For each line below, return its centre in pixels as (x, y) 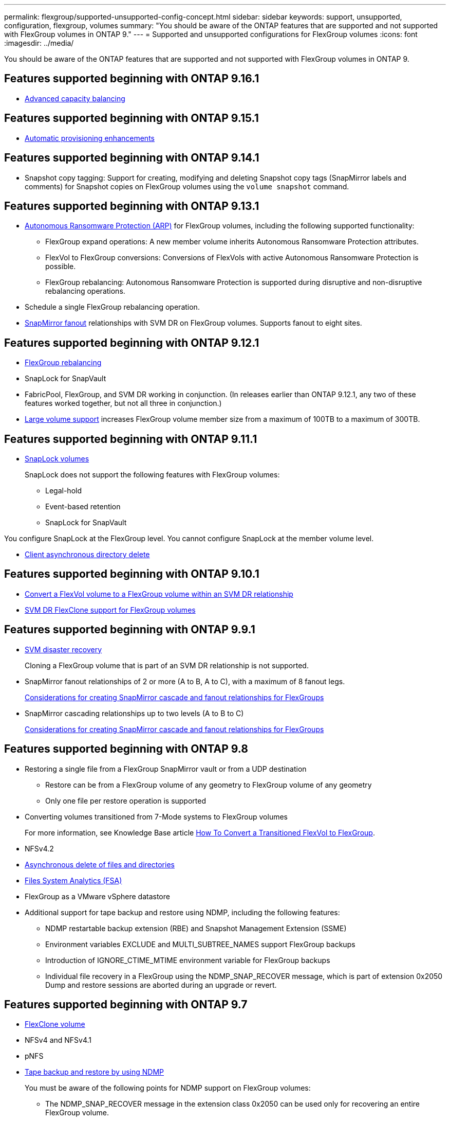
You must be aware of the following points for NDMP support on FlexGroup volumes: (168, 1088)
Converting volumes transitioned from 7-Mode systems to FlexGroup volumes (156, 816)
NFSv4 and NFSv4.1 (58, 1040)
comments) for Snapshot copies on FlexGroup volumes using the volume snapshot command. (187, 186)
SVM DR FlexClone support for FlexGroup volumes (110, 610)
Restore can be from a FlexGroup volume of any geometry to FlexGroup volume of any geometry (209, 785)
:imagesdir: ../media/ (39, 43)
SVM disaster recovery (63, 649)
